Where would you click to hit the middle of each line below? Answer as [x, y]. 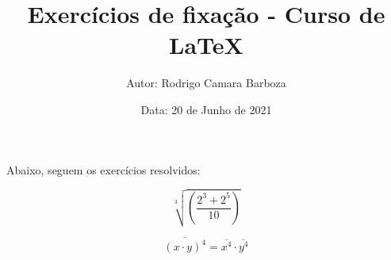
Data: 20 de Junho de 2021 [206, 109]
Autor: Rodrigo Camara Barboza [206, 83]
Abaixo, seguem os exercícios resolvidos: [103, 169]
